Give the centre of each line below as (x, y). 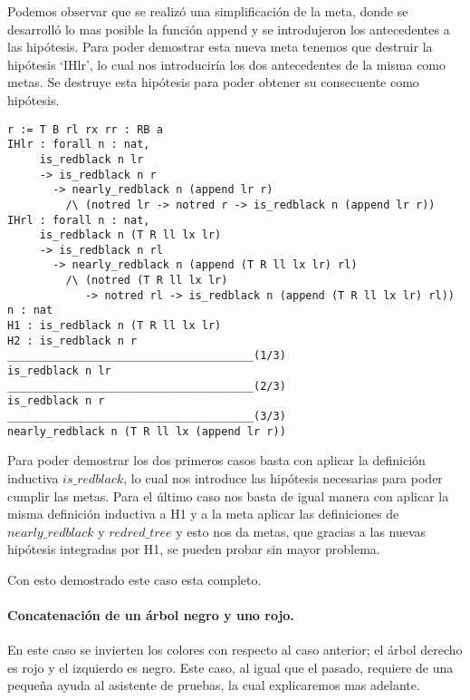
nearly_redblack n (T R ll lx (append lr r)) (147, 431)
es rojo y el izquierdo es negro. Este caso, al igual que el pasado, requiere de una (230, 667)
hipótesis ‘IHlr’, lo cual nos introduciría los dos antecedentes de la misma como (227, 64)
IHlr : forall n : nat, (79, 145)
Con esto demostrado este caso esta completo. (134, 579)
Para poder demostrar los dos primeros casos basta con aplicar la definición (216, 460)
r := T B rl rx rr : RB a (85, 129)
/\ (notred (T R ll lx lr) (147, 281)
